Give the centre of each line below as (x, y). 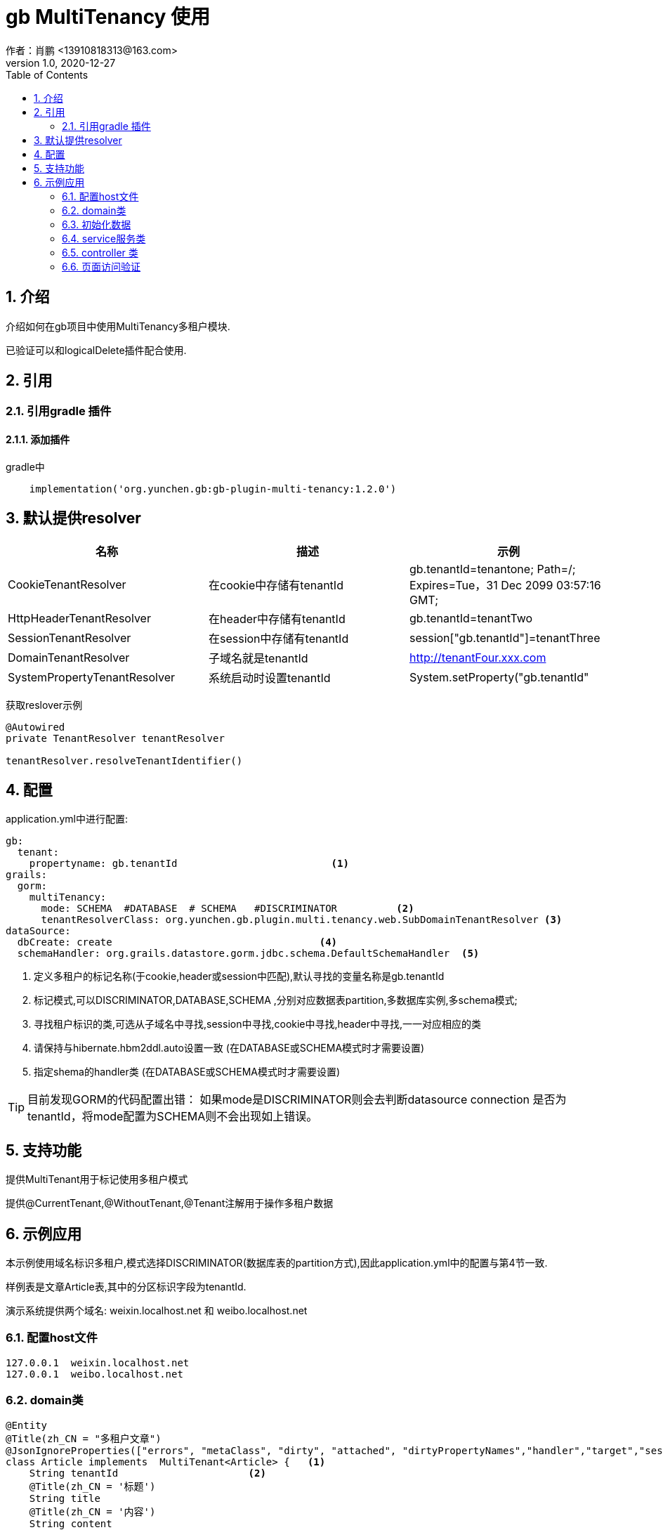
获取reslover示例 (44, 705)
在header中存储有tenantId (277, 619)
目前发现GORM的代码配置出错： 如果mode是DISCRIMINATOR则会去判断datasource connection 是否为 (297, 1100)
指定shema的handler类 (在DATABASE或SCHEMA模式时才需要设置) (187, 1072)
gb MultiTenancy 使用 (108, 17)
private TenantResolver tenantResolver (115, 738)
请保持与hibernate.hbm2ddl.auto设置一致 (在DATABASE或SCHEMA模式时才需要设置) (229, 1048)
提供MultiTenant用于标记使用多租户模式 (97, 1179)
